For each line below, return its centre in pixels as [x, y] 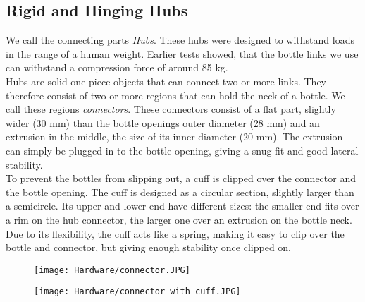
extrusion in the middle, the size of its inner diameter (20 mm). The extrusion [174, 137]
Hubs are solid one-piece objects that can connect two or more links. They [166, 81]
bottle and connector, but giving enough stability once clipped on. [149, 247]
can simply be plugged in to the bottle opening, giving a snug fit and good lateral [182, 150]
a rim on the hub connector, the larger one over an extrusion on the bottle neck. [179, 219]
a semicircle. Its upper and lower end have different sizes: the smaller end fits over [182, 206]
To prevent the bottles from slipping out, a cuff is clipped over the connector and [181, 178]
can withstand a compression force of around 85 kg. [117, 67]
